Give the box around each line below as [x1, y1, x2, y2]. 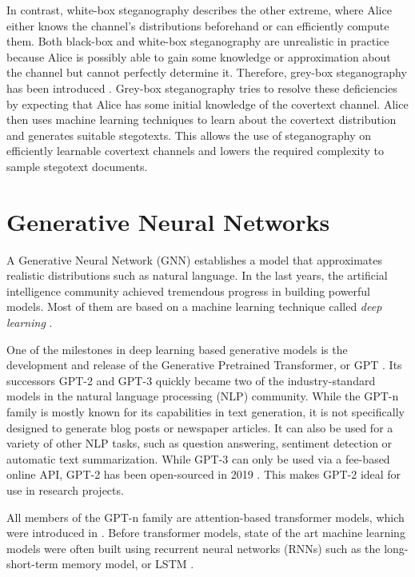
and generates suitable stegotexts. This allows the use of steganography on [6, 126, 372, 143]
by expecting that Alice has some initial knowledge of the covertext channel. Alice [6, 95, 409, 112]
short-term [6, 555, 58, 572]
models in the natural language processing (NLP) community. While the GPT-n [6, 388, 399, 404]
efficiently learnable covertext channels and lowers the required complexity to [6, 142, 385, 159]
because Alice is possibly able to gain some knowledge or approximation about [6, 48, 391, 65]
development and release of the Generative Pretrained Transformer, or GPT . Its [6, 356, 402, 373]
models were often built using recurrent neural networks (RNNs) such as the [6, 539, 381, 556]
